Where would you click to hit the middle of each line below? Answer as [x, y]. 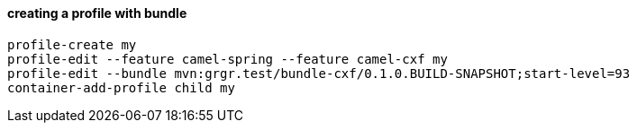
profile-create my [72, 44]
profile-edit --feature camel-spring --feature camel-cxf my [227, 59]
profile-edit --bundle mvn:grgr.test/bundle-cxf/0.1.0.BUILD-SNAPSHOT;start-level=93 [319, 73]
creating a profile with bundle [97, 13]
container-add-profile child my [121, 87]
